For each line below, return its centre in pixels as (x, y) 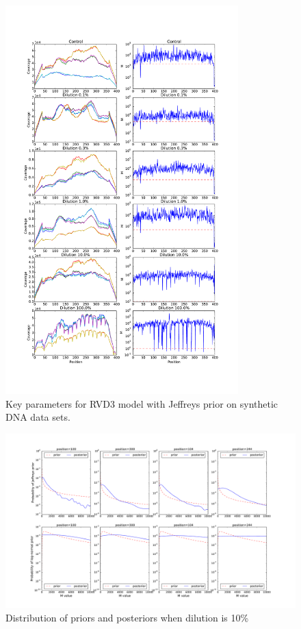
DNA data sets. (38, 417)
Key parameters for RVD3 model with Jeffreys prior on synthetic (142, 403)
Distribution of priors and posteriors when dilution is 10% (127, 617)
